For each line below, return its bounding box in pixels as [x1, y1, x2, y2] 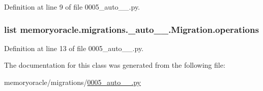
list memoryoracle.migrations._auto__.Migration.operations [4, 23, 259, 35]
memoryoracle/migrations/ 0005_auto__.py [4, 77, 141, 87]
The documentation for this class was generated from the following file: [4, 60, 225, 70]
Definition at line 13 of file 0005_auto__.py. [4, 42, 144, 53]
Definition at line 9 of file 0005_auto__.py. [4, 2, 140, 12]
